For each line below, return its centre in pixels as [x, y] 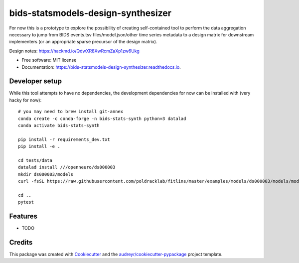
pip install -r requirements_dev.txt [64, 139]
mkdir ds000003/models [46, 174]
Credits [21, 242]
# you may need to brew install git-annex [71, 112]
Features [23, 216]
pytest [26, 202]
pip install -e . [39, 146]
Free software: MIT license [49, 60]
